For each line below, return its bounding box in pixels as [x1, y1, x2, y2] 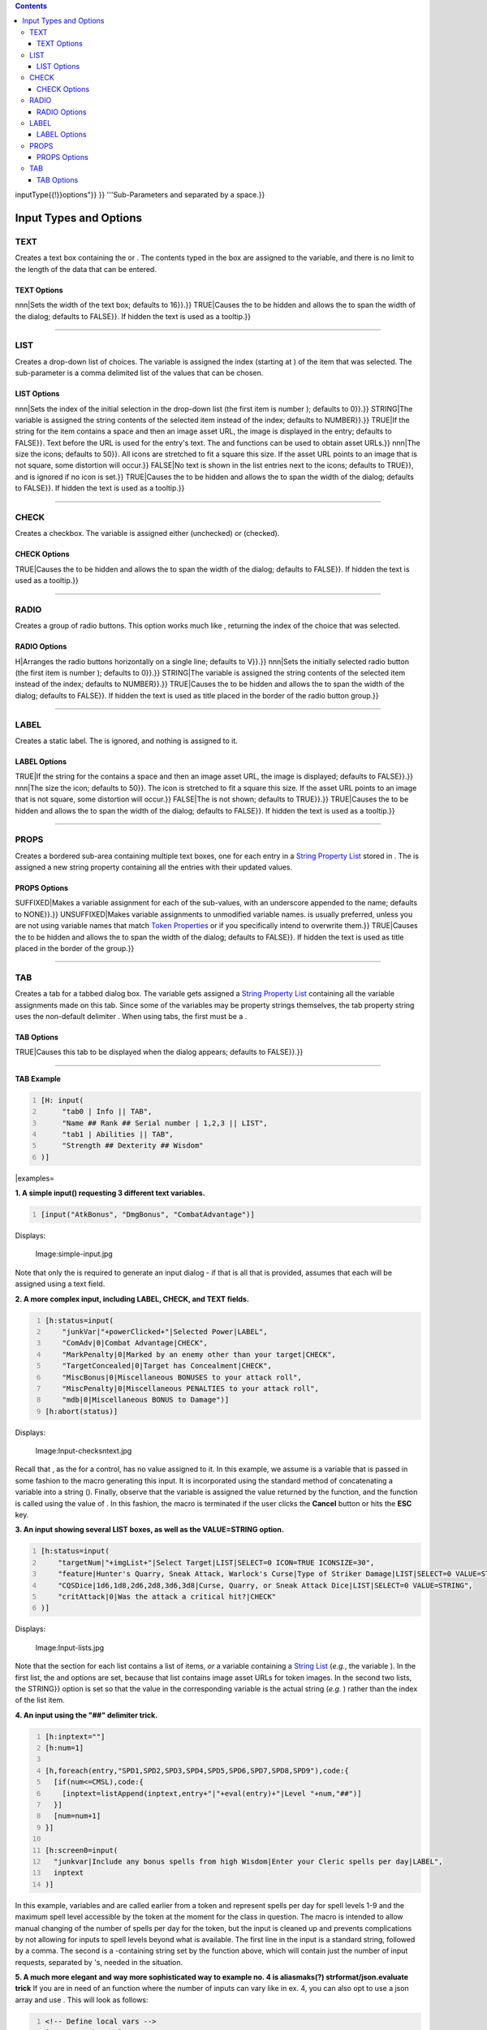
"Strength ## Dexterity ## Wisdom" [62, 1141, 204, 1151]
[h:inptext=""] [45, 1732, 106, 1741]
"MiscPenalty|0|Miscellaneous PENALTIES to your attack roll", [62, 1384, 320, 1393]
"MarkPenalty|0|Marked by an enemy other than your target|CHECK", [62, 1350, 337, 1359]
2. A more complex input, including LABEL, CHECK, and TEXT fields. [15, 1294, 249, 1303]
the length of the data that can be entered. [15, 264, 157, 274]
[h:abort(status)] [45, 1406, 119, 1416]
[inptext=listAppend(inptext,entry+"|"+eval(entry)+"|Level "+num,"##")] [62, 1789, 362, 1798]
